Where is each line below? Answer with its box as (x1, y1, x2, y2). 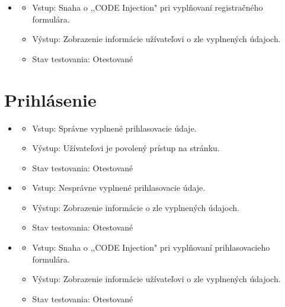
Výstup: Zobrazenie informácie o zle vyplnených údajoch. (32, 201, 239, 213)
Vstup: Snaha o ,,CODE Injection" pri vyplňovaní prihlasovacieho (32, 241, 270, 254)
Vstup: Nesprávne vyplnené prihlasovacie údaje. (32, 181, 206, 194)
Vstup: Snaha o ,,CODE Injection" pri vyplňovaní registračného (32, 1, 263, 13)
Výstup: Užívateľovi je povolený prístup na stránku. (32, 142, 220, 154)
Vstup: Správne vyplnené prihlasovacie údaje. (32, 121, 197, 134)
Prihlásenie (4, 87, 97, 111)
